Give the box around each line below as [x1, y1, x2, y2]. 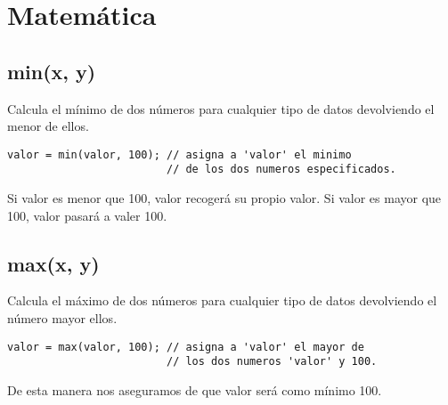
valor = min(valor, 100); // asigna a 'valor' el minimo [7, 148, 352, 161]
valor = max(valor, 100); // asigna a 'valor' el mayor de [7, 340, 364, 353]
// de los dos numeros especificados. [166, 163, 396, 176]
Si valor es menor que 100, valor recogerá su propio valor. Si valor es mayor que [7, 189, 442, 207]
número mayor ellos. [7, 309, 118, 328]
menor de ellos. [7, 117, 89, 135]
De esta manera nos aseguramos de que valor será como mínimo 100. [7, 380, 382, 399]
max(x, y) [7, 249, 100, 277]
